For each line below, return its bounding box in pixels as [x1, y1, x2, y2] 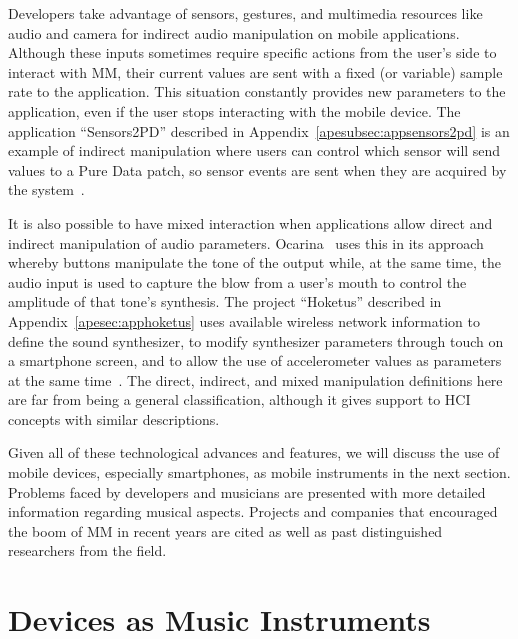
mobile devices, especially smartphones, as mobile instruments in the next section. [8, 462, 511, 483]
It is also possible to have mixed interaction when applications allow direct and [8, 212, 493, 233]
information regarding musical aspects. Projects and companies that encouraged [8, 501, 498, 522]
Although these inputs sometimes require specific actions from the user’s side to [8, 42, 497, 63]
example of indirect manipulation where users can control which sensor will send [8, 140, 501, 161]
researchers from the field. [8, 540, 167, 561]
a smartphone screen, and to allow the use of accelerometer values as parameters [8, 350, 502, 371]
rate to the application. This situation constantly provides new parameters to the [8, 81, 506, 102]
